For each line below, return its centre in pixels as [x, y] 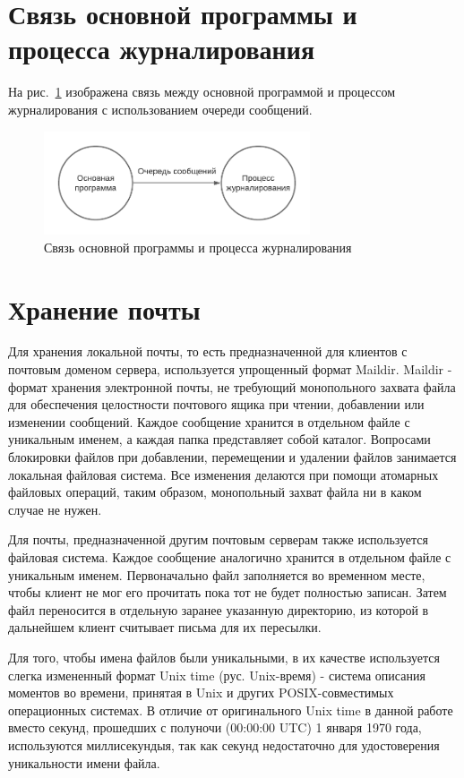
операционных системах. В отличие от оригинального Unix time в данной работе [231, 710]
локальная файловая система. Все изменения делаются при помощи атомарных [223, 474]
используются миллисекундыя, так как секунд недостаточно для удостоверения [224, 744]
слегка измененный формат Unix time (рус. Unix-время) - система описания [217, 675]
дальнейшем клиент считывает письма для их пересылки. [165, 627]
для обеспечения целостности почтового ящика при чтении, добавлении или [216, 404]
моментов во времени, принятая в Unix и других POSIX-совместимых [201, 693]
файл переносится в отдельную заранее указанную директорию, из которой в [219, 609]
